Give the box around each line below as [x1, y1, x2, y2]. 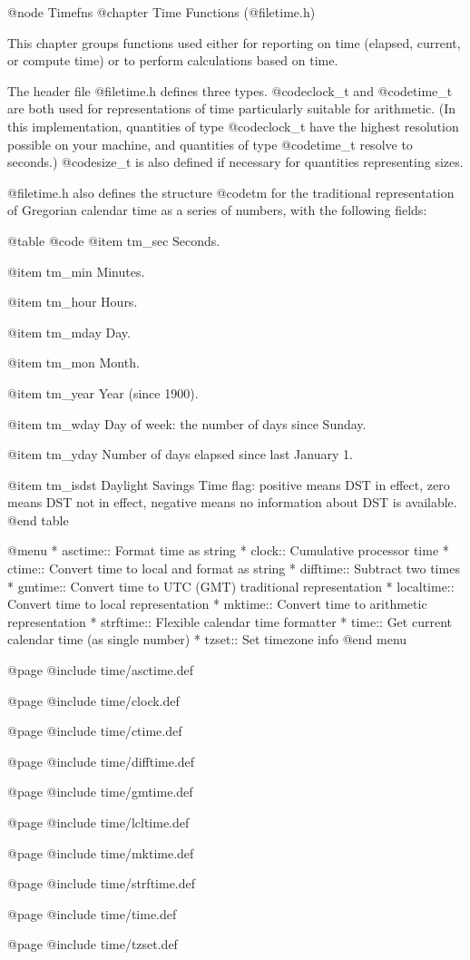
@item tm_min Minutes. [7, 261, 145, 280]
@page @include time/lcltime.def [7, 813, 190, 831]
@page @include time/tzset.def [7, 935, 178, 954]
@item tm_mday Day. [7, 322, 131, 341]
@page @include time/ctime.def [7, 721, 182, 740]
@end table [7, 510, 69, 529]
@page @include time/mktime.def [7, 843, 194, 862]
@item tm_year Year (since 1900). [7, 383, 199, 402]
